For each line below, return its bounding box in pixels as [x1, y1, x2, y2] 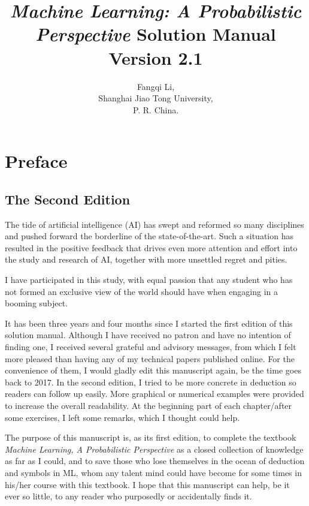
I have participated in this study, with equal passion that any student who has [5, 273, 293, 286]
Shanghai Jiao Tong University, [98, 92, 213, 104]
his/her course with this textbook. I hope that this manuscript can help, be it [5, 478, 290, 490]
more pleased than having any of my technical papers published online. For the [5, 352, 295, 365]
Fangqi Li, [137, 80, 175, 92]
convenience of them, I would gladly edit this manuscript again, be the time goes [5, 364, 301, 377]
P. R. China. [132, 103, 179, 116]
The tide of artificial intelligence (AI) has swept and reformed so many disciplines [5, 218, 304, 230]
